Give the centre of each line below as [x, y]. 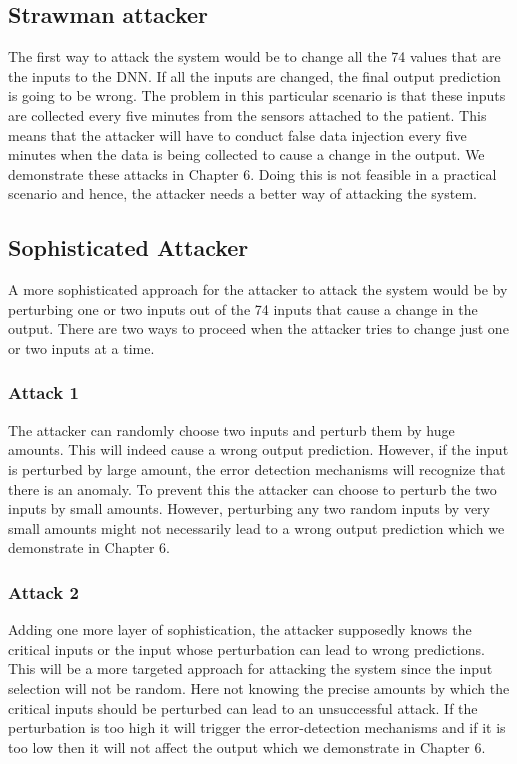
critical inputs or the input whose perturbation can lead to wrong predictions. [246, 648]
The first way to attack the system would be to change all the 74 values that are [254, 56]
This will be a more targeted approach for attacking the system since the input [250, 668]
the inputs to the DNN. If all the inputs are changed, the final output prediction [254, 75]
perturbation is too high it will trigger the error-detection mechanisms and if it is [257, 727]
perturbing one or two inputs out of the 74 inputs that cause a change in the [243, 308]
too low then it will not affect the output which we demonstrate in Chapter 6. [247, 746]
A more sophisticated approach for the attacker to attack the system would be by [258, 289]
